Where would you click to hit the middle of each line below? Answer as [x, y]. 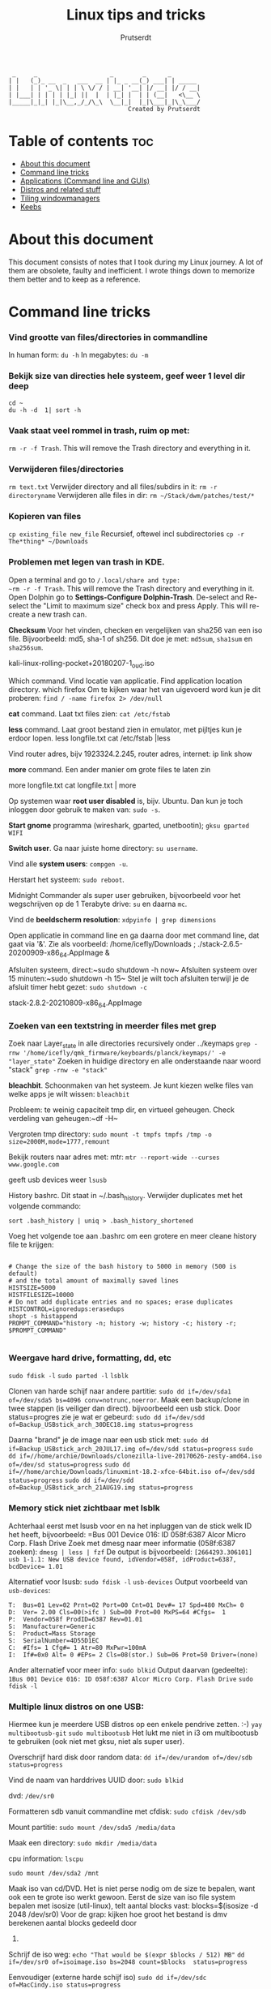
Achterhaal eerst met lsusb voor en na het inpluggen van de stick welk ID [130, 1526]
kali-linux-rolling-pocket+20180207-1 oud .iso [82, 664]
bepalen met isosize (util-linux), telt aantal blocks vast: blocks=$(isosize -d [133, 1905]
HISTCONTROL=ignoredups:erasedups [67, 1309]
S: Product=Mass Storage [52, 1633]
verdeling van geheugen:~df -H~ [64, 1119]
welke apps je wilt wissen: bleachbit [69, 1094]
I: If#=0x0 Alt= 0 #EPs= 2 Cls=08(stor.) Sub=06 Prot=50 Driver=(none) [133, 1655]
